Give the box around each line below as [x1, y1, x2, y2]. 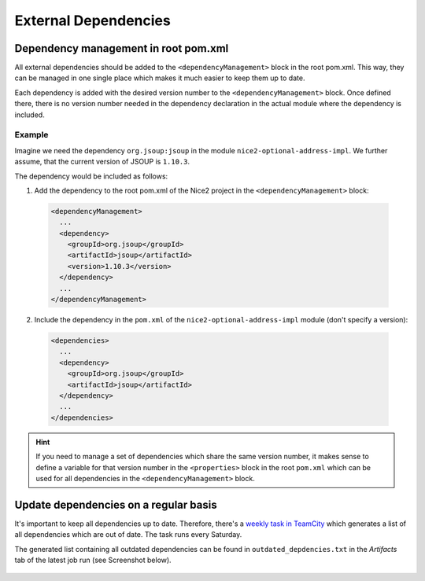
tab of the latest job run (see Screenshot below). [14, 555, 172, 564]
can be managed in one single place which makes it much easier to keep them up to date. [14, 73, 305, 83]
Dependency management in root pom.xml [14, 42, 229, 55]
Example [14, 130, 49, 141]
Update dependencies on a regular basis [14, 498, 217, 511]
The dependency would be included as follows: [14, 171, 168, 181]
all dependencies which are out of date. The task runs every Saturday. [14, 530, 242, 539]
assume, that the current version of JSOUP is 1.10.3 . [14, 157, 190, 167]
